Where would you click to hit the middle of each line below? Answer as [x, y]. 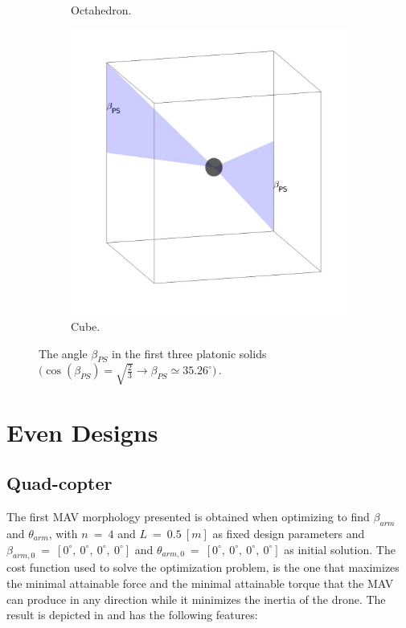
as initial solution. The [340, 549]
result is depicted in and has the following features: [132, 615]
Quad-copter [59, 483]
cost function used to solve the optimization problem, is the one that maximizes [203, 567]
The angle [63, 353]
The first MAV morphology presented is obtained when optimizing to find [188, 517]
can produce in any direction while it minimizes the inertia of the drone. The [196, 599]
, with [63, 534]
